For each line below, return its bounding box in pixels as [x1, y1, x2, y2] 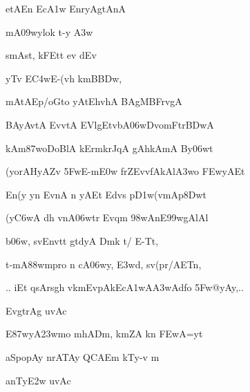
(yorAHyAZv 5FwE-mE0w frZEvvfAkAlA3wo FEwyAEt [6, 164, 245, 178]
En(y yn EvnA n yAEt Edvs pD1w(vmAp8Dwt [6, 187, 207, 201]
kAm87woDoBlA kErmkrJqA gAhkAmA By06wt [6, 140, 213, 155]
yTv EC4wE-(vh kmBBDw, [6, 71, 122, 85]
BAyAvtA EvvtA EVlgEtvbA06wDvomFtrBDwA [6, 117, 214, 131]
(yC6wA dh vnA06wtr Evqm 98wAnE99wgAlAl [6, 210, 209, 225]
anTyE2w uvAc [6, 373, 71, 387]
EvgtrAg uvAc [6, 303, 67, 317]
